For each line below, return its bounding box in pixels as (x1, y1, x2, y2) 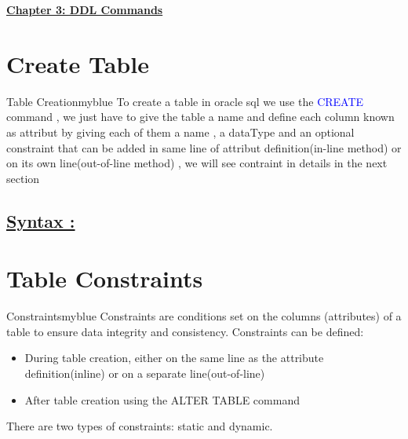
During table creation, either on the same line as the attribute (24, 349, 324, 366)
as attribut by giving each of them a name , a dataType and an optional (6, 123, 355, 140)
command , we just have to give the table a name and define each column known (6, 108, 395, 125)
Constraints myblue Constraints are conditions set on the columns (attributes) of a (6, 308, 402, 324)
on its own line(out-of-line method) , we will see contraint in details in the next (6, 155, 388, 171)
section (6, 170, 40, 186)
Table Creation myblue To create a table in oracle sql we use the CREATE (6, 93, 364, 109)
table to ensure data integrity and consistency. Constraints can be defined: (6, 323, 364, 339)
